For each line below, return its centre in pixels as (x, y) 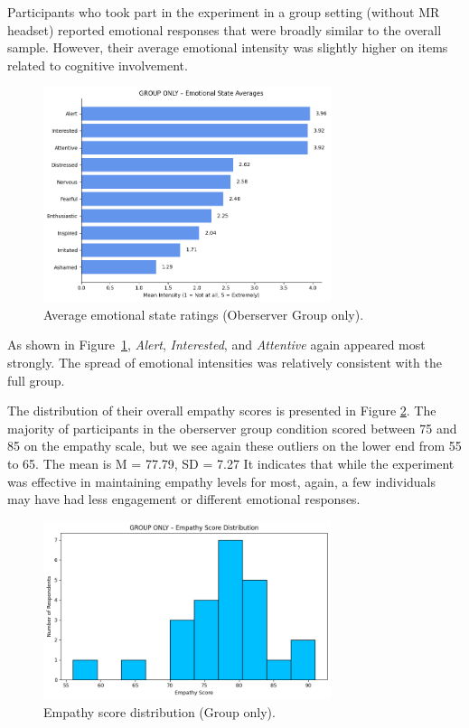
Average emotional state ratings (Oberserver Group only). (204, 314)
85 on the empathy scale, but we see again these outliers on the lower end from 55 (234, 446)
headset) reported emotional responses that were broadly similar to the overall (225, 29)
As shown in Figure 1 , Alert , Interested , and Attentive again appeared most (216, 345)
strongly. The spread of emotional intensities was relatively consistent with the (225, 362)
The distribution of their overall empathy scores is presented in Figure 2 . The (222, 411)
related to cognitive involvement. (98, 65)
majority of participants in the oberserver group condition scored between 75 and (232, 428)
